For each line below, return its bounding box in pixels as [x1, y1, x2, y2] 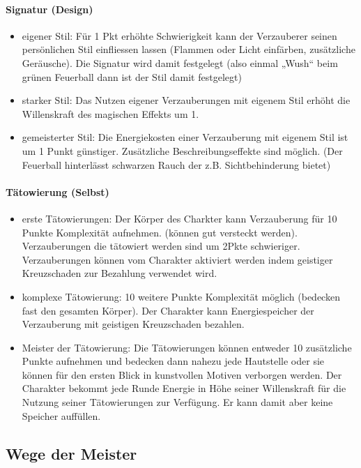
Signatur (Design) [6, 1, 93, 16]
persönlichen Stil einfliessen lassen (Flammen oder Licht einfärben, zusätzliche [22, 42, 355, 56]
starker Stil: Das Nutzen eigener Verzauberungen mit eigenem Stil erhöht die [22, 93, 351, 107]
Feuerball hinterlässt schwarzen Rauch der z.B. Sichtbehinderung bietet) [22, 157, 331, 172]
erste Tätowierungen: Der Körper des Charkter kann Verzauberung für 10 [22, 211, 337, 225]
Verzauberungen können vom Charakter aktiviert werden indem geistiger [22, 252, 333, 266]
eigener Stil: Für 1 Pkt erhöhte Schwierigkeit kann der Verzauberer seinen [22, 28, 337, 43]
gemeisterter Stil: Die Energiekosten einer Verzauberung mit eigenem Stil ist [22, 130, 348, 144]
